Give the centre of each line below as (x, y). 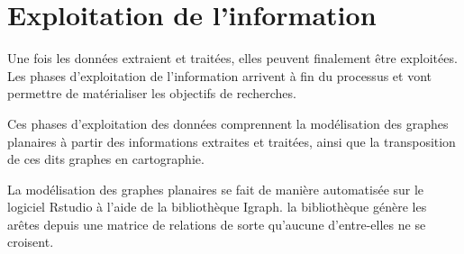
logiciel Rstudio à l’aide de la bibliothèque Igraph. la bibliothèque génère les (217, 207)
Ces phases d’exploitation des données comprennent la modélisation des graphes (228, 123)
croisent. (31, 242)
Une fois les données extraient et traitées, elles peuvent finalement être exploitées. (232, 58)
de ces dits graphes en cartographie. (106, 159)
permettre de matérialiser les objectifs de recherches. (152, 93)
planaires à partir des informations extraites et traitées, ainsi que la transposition (232, 141)
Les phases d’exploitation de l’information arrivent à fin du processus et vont (220, 75)
